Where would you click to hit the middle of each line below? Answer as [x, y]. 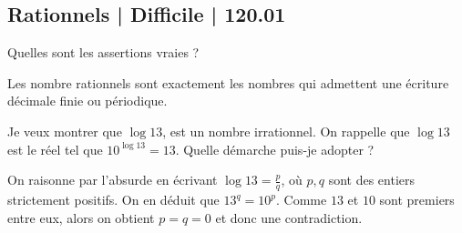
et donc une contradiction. [289, 217]
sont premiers [417, 199]
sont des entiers [372, 180]
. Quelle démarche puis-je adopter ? [275, 149]
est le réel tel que [55, 149]
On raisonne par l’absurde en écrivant [113, 180]
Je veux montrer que [65, 131]
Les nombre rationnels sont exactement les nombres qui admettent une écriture [228, 82]
